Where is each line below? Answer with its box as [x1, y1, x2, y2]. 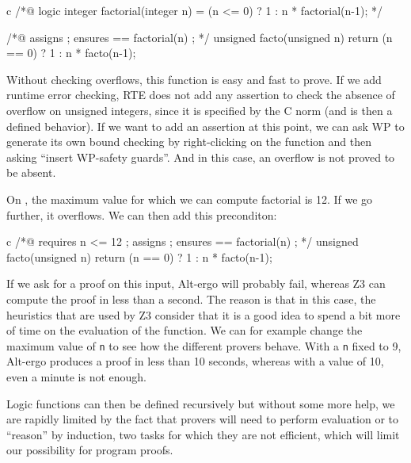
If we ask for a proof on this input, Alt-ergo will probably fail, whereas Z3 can [6, 275, 386, 292]
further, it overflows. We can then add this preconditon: [6, 206, 277, 223]
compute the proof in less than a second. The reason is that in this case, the [6, 290, 376, 307]
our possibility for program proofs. [6, 442, 173, 458]
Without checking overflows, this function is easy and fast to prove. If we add [6, 71, 382, 87]
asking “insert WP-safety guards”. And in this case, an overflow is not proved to [6, 148, 395, 165]
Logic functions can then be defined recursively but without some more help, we [6, 395, 395, 411]
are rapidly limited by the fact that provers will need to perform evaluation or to [6, 411, 399, 427]
